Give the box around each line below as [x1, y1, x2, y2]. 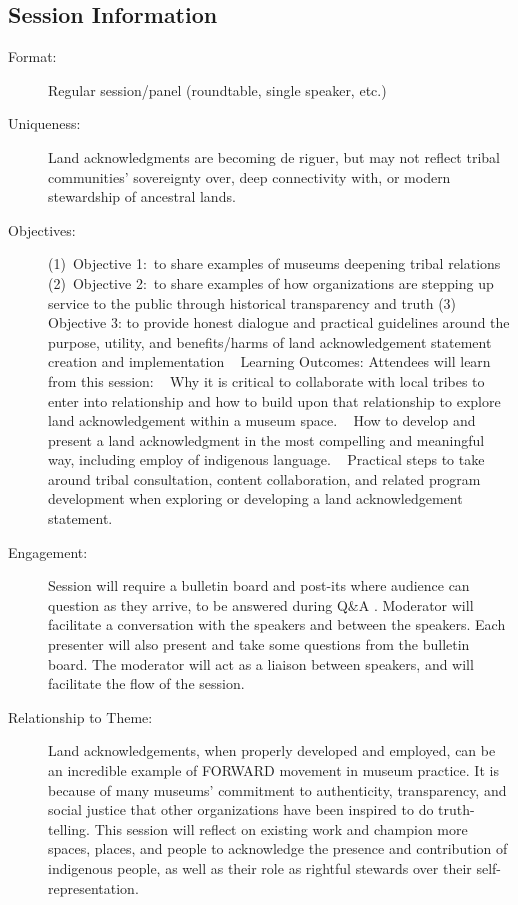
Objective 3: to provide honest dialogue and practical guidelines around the [48, 312, 510, 333]
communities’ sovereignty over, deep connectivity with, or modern [48, 166, 451, 187]
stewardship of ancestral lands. [48, 186, 236, 207]
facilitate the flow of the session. [48, 673, 245, 694]
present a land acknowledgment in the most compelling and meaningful [48, 429, 485, 450]
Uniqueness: [8, 113, 81, 134]
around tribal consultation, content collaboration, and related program [48, 468, 481, 489]
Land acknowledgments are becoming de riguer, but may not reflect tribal [48, 146, 500, 167]
